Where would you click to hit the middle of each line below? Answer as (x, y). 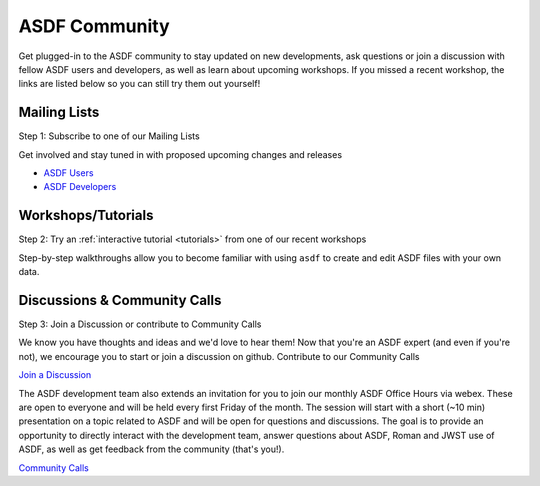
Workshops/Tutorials (86, 215)
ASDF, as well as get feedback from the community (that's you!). (151, 449)
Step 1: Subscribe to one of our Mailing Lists (109, 136)
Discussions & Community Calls (120, 300)
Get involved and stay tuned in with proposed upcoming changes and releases (180, 154)
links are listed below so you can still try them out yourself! (139, 84)
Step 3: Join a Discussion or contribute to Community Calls (140, 324)
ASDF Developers (80, 187)
